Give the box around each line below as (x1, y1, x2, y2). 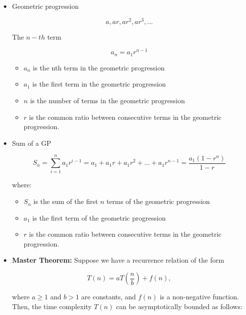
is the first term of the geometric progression (32, 212, 166, 223)
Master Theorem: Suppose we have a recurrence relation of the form (12, 255, 225, 265)
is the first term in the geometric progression (32, 79, 166, 89)
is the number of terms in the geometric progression (30, 95, 185, 105)
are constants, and (81, 292, 136, 302)
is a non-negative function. (160, 292, 239, 302)
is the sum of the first (33, 196, 98, 206)
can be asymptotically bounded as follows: (116, 301, 243, 311)
